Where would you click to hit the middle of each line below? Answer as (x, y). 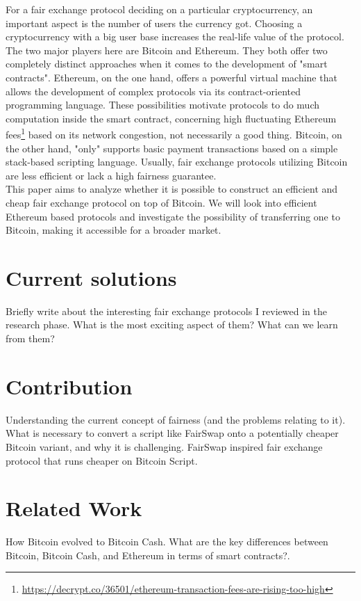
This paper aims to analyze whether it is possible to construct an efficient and (172, 189)
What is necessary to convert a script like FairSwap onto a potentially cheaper (172, 433)
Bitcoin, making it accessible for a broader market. (114, 230)
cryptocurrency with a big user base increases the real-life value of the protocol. (175, 37)
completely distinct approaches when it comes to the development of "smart (167, 64)
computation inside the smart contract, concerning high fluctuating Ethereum (171, 118)
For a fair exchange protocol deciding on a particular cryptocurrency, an (159, 9)
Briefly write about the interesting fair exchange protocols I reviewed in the (166, 311)
